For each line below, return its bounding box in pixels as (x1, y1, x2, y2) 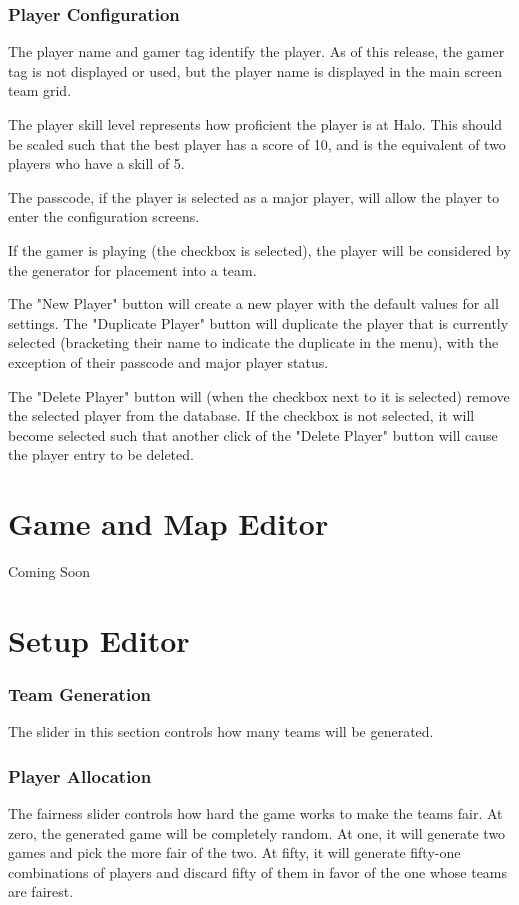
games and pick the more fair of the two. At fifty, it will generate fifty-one (8, 842, 461, 863)
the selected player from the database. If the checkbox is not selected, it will (8, 405, 475, 426)
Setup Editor (8, 619, 190, 660)
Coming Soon (8, 561, 91, 582)
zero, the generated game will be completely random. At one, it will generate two (8, 822, 506, 843)
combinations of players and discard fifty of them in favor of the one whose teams (8, 861, 508, 882)
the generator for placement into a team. (8, 259, 257, 280)
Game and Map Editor (8, 503, 329, 544)
